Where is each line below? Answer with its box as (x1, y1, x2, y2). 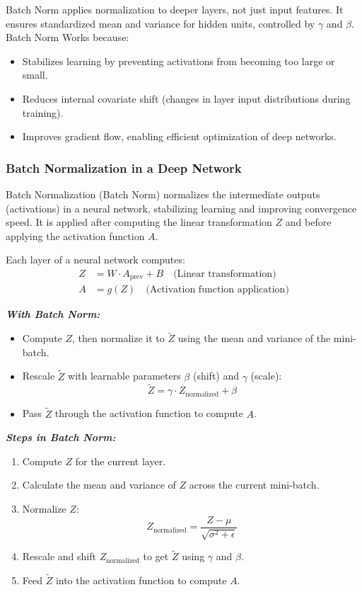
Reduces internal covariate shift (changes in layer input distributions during (22, 91, 351, 106)
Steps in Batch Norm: (6, 430, 116, 445)
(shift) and (192, 368, 240, 383)
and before (285, 215, 332, 229)
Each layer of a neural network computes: (6, 252, 185, 267)
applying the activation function (6, 228, 145, 243)
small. (22, 67, 48, 82)
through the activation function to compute (54, 406, 243, 421)
